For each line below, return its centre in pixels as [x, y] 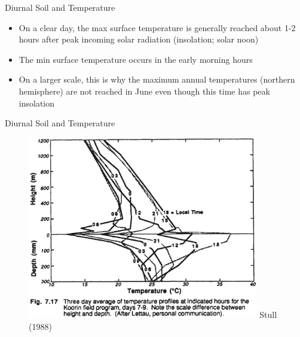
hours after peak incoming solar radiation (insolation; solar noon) [139, 39]
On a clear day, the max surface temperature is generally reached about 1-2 [157, 27]
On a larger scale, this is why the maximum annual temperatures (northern [157, 79]
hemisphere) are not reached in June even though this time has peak [144, 91]
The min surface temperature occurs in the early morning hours [136, 59]
